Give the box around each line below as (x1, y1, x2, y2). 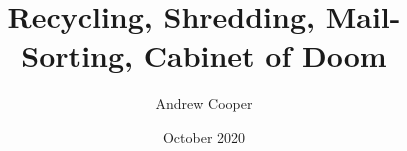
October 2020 (162, 126, 246, 147)
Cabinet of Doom (143, 35, 387, 76)
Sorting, (21, 35, 133, 76)
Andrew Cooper (155, 93, 253, 114)
